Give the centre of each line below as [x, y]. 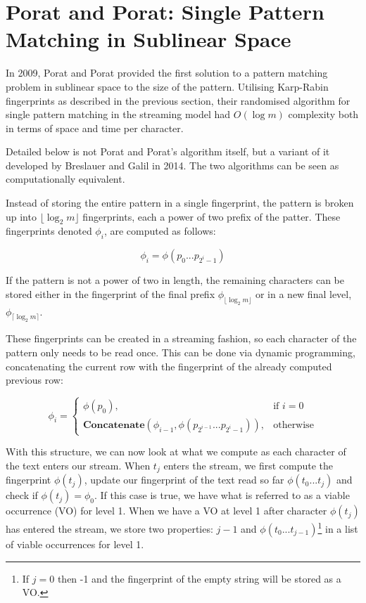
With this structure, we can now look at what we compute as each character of [176, 452]
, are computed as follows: [160, 231]
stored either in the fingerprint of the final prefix [111, 293]
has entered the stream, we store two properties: [109, 528]
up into [21, 216]
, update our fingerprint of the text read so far [184, 480]
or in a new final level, [303, 293]
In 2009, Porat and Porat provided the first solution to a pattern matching [167, 73]
